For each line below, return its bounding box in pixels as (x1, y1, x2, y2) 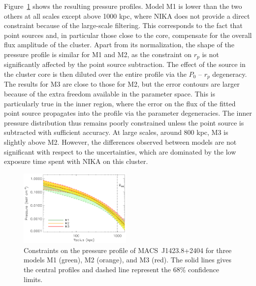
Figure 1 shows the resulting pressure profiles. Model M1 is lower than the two (4, 1, 242, 11)
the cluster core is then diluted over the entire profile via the (4, 69, 187, 79)
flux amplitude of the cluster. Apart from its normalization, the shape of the (4, 39, 234, 50)
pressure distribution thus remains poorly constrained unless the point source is (4, 117, 244, 127)
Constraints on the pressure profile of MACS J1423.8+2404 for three (24, 245, 232, 255)
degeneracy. (212, 69, 247, 79)
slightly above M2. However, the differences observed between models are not (4, 137, 237, 147)
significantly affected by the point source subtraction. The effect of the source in (4, 59, 246, 69)
